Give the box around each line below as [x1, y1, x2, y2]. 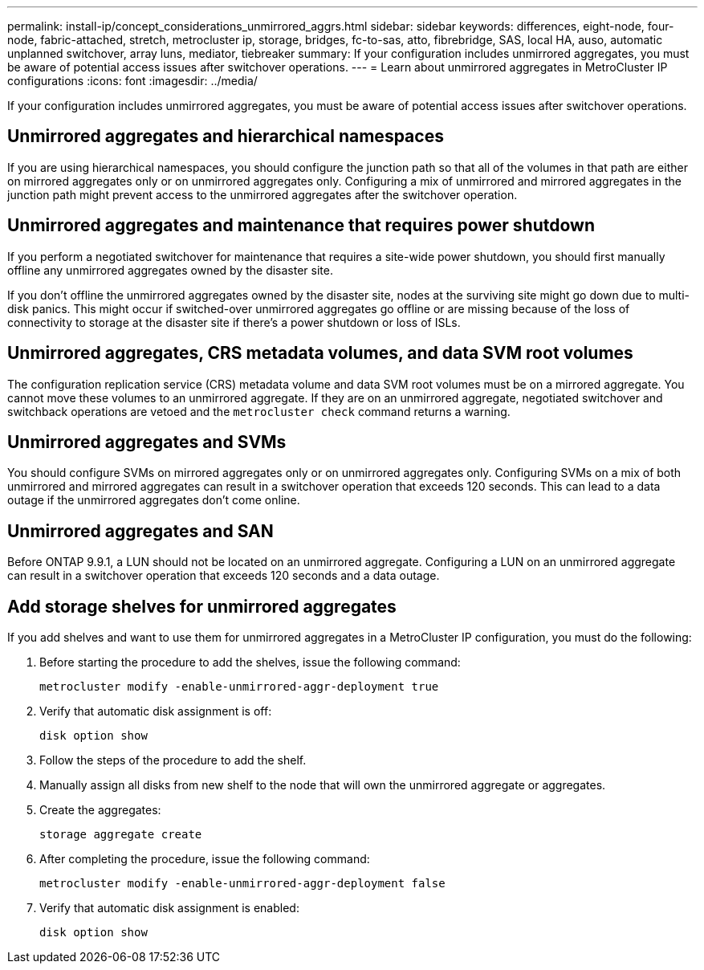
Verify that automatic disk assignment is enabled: [39, 901, 299, 915]
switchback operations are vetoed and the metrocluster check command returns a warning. [7, 404, 511, 418]
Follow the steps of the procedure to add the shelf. [39, 753, 307, 768]
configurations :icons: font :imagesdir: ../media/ [7, 74, 258, 88]
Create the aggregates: [39, 803, 161, 817]
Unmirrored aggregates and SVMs [7, 431, 287, 452]
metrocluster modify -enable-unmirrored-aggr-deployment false [39, 877, 446, 891]
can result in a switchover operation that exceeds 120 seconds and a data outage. [7, 569, 440, 583]
